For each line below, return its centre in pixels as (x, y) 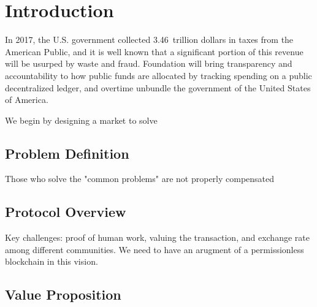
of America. (27, 100)
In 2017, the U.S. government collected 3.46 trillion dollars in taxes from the (149, 40)
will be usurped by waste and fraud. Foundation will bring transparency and (149, 63)
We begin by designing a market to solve (81, 120)
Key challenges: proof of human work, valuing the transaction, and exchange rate (157, 237)
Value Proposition (63, 294)
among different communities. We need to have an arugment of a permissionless (155, 249)
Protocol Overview (66, 212)
